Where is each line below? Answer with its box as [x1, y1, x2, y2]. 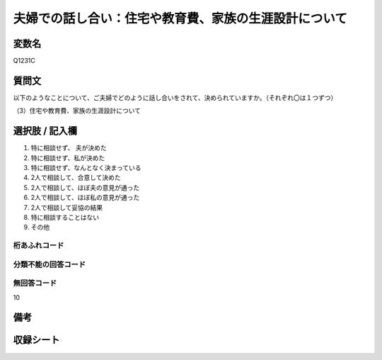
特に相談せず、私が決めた [30, 153, 105, 162]
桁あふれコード [13, 241, 64, 251]
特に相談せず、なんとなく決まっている [30, 164, 141, 172]
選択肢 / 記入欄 [13, 125, 78, 137]
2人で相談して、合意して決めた [30, 174, 121, 182]
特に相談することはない [30, 213, 99, 221]
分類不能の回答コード [13, 259, 86, 269]
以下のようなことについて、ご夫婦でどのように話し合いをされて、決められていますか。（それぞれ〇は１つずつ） [13, 93, 337, 102]
